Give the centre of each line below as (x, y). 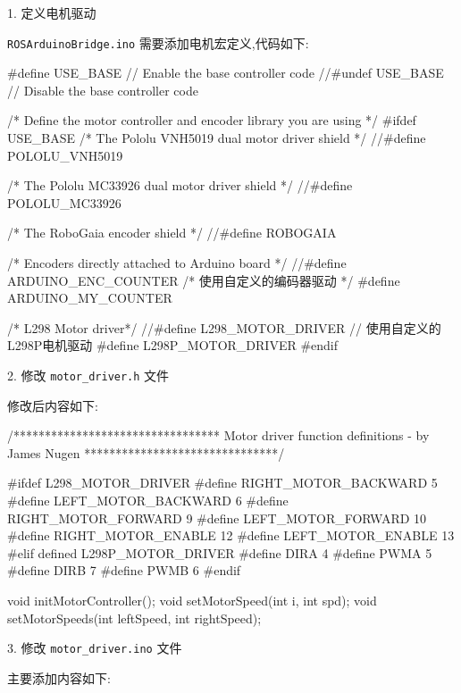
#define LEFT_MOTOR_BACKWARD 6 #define (148, 500)
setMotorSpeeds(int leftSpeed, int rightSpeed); (134, 618)
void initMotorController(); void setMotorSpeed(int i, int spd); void (192, 600)
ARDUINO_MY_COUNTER (90, 298)
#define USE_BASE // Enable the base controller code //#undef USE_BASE (226, 73)
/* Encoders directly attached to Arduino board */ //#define (177, 263)
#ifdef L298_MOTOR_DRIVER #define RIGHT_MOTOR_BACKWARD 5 (222, 483)
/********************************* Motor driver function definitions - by (218, 435)
